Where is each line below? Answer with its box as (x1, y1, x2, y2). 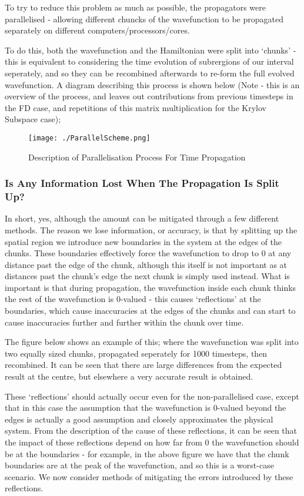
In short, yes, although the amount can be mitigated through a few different (5, 212, 279, 224)
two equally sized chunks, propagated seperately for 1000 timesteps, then (5, 347, 268, 359)
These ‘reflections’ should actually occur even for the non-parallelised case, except (5, 390, 299, 402)
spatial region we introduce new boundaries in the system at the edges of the (5, 235, 282, 247)
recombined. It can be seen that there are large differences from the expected (5, 358, 282, 371)
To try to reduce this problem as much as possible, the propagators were (5, 1, 266, 13)
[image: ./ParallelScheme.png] (28, 133, 151, 142)
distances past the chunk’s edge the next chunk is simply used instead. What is (5, 270, 290, 282)
